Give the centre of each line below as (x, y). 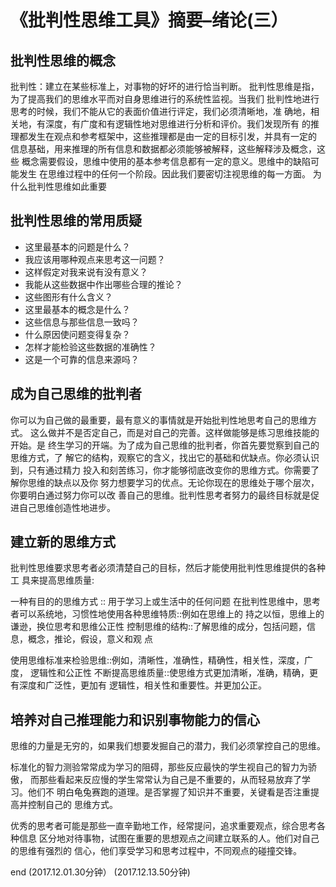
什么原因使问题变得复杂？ (77, 334)
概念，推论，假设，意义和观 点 (90, 639)
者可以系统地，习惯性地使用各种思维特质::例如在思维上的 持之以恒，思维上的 (167, 614)
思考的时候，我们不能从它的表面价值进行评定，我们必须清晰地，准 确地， (160, 111)
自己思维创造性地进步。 (67, 507)
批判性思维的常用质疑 (76, 221)
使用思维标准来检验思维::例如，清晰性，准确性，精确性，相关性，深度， (157, 660)
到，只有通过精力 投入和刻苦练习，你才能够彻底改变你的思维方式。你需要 (160, 470)
